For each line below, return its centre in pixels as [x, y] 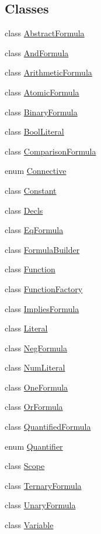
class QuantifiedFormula [48, 427]
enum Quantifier [34, 446]
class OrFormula [34, 407]
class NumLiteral [35, 367]
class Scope [25, 466]
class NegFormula [36, 348]
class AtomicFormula [42, 92]
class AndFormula [37, 52]
